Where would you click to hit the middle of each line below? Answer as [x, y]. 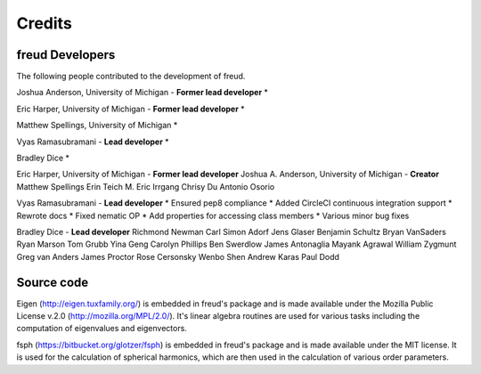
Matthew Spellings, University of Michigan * [97, 126]
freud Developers [66, 55]
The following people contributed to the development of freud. [131, 77]
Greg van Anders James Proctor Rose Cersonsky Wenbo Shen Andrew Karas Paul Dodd [178, 256]
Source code [53, 282]
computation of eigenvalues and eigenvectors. [102, 329]
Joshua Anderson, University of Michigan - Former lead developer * [143, 93]
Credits [45, 23]
